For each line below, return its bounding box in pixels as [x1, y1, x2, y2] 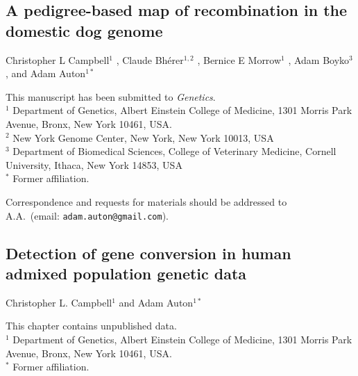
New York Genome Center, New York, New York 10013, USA [12, 130, 274, 145]
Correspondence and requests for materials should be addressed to [6, 194, 287, 209]
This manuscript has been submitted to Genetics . [6, 89, 216, 104]
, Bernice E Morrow [197, 52, 282, 67]
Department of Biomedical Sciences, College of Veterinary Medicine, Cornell [12, 144, 336, 158]
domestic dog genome [6, 19, 163, 41]
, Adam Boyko [288, 52, 350, 67]
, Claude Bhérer [116, 52, 184, 67]
